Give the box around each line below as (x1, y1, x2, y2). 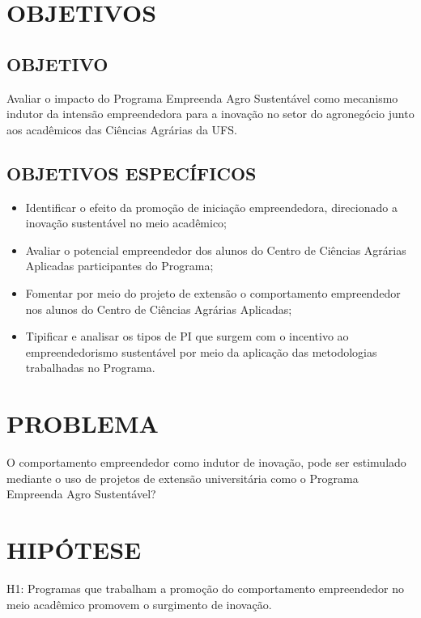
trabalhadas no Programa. (25, 359, 155, 376)
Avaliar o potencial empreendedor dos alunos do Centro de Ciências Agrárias (25, 241, 406, 258)
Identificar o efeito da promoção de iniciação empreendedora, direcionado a (25, 198, 398, 215)
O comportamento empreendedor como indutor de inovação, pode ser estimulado (6, 454, 406, 471)
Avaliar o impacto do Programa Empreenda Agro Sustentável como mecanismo (6, 89, 398, 106)
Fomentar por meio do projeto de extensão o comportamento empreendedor (25, 284, 401, 301)
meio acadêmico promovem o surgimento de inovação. (6, 595, 272, 612)
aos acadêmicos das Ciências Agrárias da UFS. (6, 121, 237, 138)
